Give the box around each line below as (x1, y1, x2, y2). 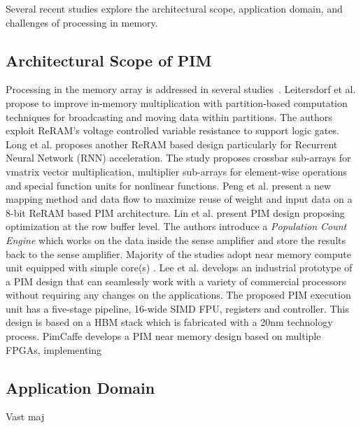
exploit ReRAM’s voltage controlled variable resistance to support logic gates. (6, 123, 339, 138)
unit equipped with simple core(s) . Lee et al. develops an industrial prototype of (6, 260, 353, 275)
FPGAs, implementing (6, 342, 102, 357)
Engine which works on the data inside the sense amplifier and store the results (6, 232, 346, 247)
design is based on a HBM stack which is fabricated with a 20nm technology (6, 315, 333, 329)
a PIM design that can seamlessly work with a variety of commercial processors (6, 273, 346, 288)
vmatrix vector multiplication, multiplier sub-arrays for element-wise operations (6, 164, 347, 178)
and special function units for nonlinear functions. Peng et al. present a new (6, 178, 332, 192)
